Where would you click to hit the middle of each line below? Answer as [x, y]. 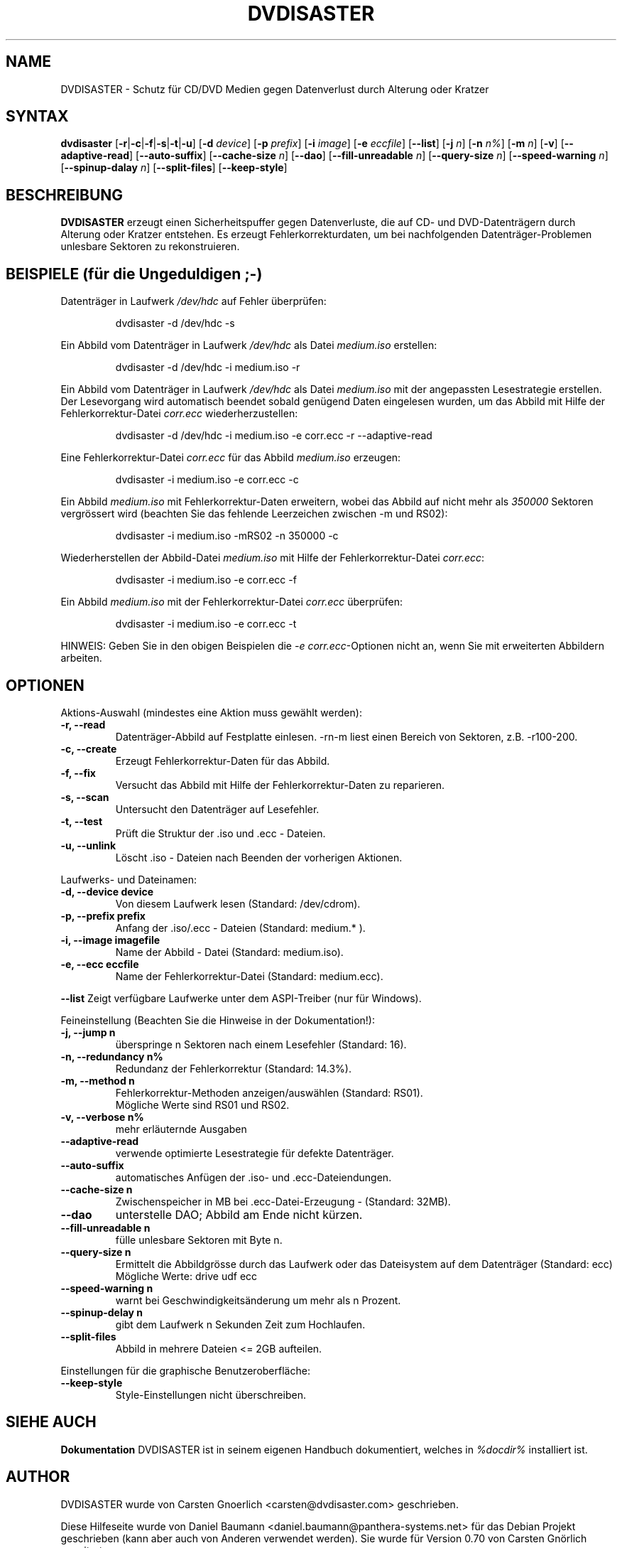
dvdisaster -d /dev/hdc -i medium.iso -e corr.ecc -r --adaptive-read [274, 436]
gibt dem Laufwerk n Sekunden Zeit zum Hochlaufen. [240, 1324]
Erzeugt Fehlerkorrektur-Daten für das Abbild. [223, 760]
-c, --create [89, 748]
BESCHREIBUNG [65, 195]
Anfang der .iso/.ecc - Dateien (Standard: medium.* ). [240, 928]
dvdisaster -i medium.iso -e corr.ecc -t [206, 624]
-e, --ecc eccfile [100, 964]
